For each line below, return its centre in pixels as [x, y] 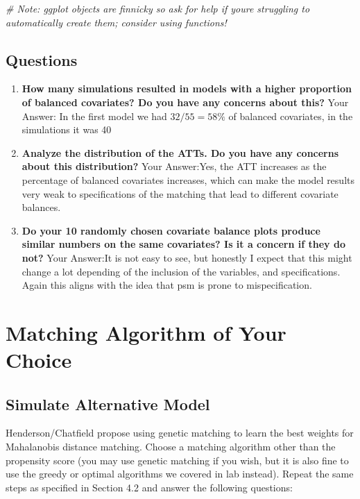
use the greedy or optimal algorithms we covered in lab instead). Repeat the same [180, 474]
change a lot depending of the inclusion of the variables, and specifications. [181, 271]
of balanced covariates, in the [291, 116]
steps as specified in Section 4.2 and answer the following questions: [149, 487]
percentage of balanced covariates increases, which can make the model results [188, 179]
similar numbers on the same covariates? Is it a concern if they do [183, 244]
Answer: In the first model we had [94, 116]
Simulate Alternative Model [108, 404]
